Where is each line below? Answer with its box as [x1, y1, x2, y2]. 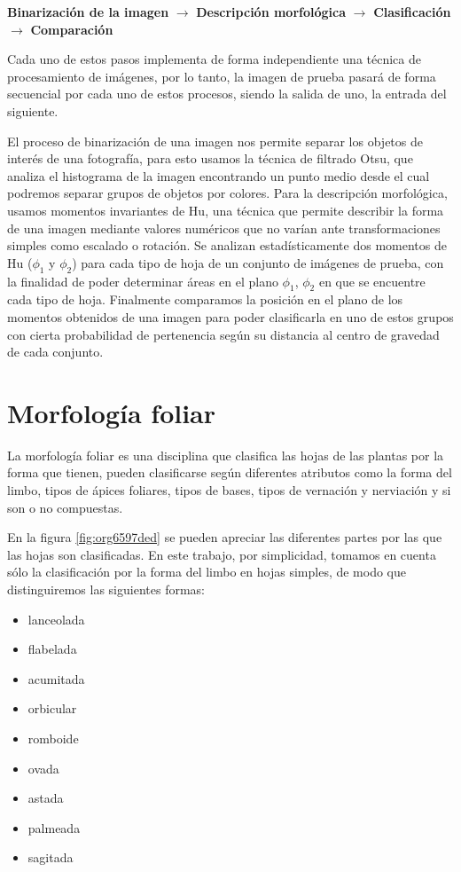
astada [27, 789, 64, 807]
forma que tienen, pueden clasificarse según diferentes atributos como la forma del [7, 463, 452, 482]
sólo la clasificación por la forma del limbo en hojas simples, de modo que [7, 562, 407, 581]
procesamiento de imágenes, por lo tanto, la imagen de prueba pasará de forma [7, 67, 436, 85]
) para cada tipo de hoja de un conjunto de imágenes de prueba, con [72, 253, 444, 271]
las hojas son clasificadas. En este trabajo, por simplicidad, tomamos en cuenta [7, 545, 436, 563]
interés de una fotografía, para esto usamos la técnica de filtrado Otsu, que [7, 149, 413, 168]
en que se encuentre [318, 271, 426, 290]
